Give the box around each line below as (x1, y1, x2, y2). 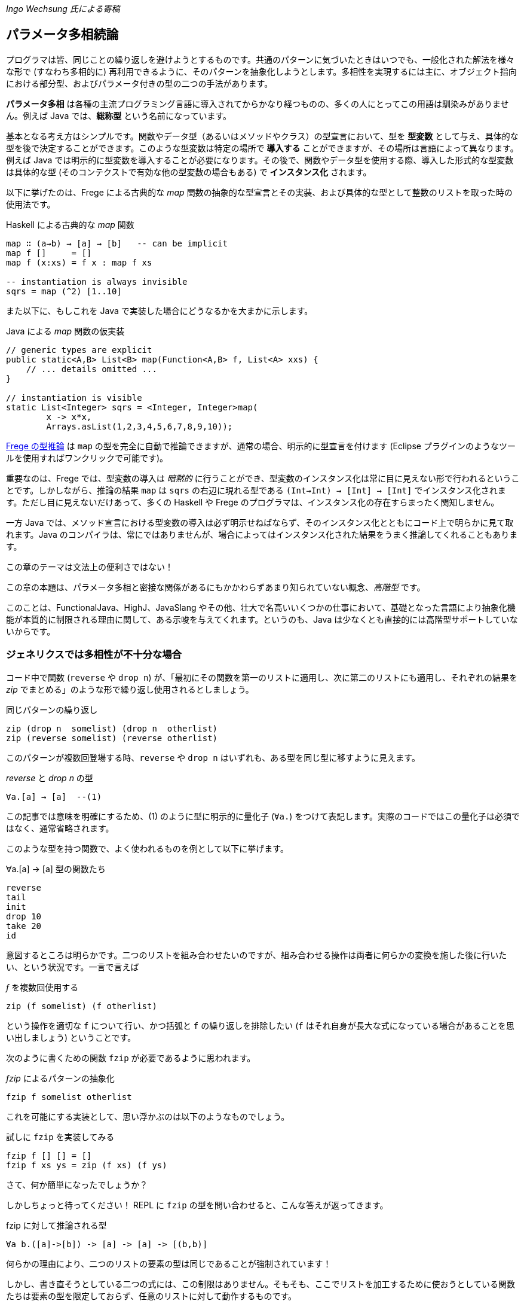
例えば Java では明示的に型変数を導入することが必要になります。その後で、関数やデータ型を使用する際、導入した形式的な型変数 (6, 154, 514, 165)
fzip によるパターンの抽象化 (6, 1073, 115, 1083)
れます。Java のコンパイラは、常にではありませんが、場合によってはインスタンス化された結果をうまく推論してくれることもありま (6, 529, 518, 540)
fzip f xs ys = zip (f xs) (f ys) (6, 1160, 167, 1170)
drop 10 (6, 911, 42, 921)
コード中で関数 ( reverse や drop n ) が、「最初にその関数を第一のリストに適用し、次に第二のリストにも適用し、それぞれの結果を (6, 672, 517, 683)
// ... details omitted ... (26, 364, 157, 374)
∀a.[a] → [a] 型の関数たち (6, 863, 106, 874)
